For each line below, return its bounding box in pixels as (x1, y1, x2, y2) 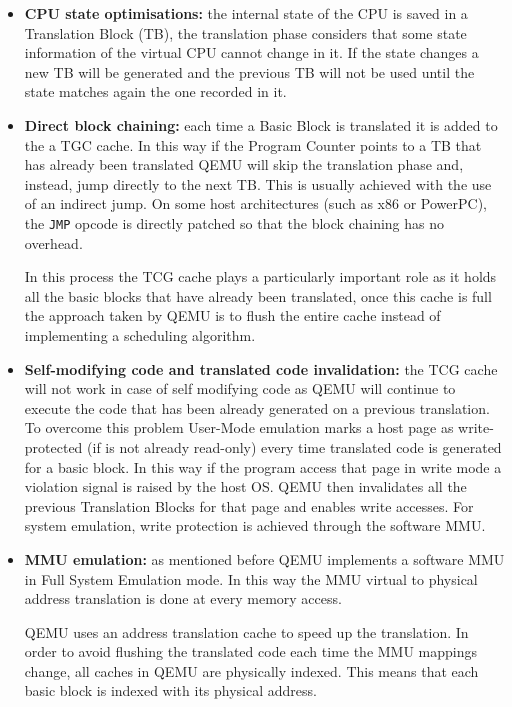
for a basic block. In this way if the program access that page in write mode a (24, 456, 502, 477)
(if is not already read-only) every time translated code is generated (87, 436, 502, 457)
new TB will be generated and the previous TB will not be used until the (24, 61, 475, 82)
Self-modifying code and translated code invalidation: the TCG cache (24, 358, 498, 379)
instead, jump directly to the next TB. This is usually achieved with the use (24, 173, 492, 194)
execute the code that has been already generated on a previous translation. (24, 397, 490, 418)
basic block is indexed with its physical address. (24, 680, 317, 701)
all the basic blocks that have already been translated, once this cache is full (24, 285, 492, 306)
